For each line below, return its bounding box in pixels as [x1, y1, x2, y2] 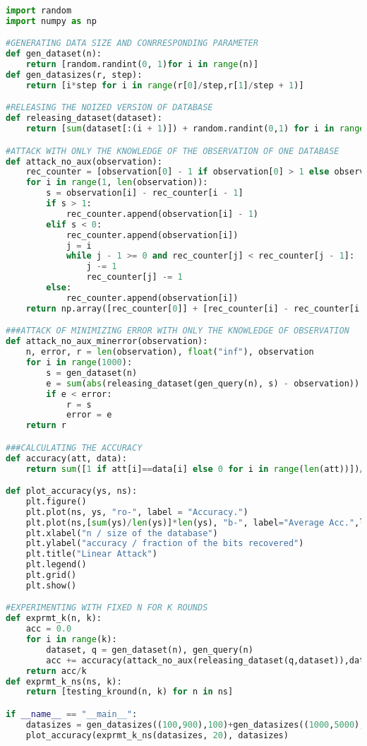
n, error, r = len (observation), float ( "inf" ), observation [25, 347, 314, 357]
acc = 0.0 [25, 624, 72, 634]
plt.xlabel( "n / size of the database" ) [25, 528, 218, 538]
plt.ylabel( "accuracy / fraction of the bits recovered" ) [25, 538, 304, 549]
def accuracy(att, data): [6, 453, 127, 463]
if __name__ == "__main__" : [6, 709, 138, 719]
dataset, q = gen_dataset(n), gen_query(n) [46, 644, 253, 655]
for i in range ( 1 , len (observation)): [25, 177, 208, 188]
